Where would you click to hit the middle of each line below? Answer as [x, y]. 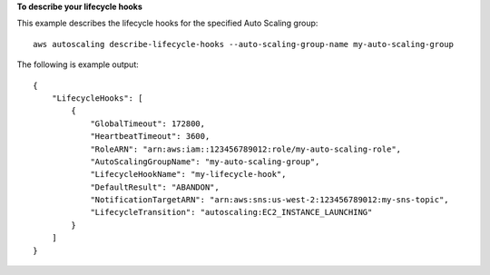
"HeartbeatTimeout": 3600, [150, 137]
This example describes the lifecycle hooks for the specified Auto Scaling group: [167, 24]
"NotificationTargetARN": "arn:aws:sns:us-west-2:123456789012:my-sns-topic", [269, 200]
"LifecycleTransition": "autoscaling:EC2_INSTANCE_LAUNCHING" [231, 212]
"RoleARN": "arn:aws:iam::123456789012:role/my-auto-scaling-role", [246, 149]
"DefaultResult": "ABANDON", [155, 187]
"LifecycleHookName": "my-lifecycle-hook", [188, 174]
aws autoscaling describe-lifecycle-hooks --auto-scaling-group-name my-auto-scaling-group [243, 44]
